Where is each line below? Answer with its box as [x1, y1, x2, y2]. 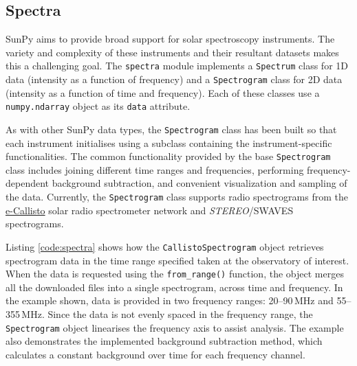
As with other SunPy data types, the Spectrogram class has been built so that [6, 122, 337, 136]
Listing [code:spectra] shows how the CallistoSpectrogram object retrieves [6, 239, 324, 253]
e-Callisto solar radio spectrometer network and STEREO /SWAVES [6, 203, 294, 217]
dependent [6, 176, 50, 190]
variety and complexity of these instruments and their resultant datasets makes [6, 45, 339, 59]
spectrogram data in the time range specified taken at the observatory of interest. [6, 253, 349, 267]
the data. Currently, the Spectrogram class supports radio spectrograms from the [6, 190, 348, 204]
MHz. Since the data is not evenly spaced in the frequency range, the [21, 306, 313, 321]
